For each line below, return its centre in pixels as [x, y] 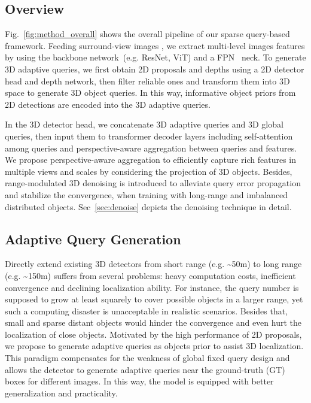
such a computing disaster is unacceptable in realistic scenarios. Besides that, [147, 310]
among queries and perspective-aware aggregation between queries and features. [151, 148]
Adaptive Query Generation [93, 239]
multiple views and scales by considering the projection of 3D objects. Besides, [149, 171]
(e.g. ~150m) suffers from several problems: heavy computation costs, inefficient [150, 275]
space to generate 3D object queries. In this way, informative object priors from [150, 93]
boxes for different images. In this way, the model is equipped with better [139, 381]
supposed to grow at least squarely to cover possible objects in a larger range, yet [154, 299]
